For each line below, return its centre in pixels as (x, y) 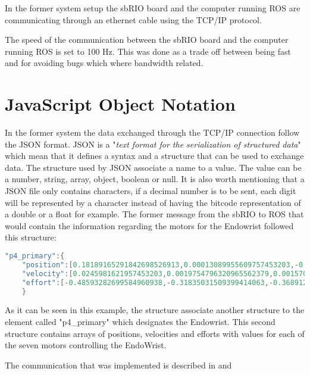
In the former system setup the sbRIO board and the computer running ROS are (153, 8)
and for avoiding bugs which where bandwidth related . (104, 63)
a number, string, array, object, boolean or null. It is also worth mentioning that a (155, 179)
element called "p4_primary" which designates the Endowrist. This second (140, 321)
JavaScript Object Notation (120, 104)
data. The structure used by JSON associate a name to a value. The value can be (153, 167)
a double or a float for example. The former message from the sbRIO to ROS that (154, 214)
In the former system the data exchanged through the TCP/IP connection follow (152, 132)
